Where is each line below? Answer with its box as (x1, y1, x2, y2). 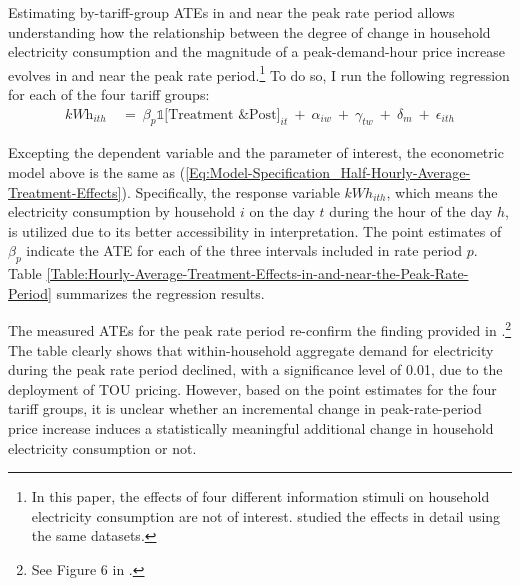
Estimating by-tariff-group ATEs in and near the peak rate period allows (8, 2, 455, 22)
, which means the (386, 181, 498, 202)
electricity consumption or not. (8, 437, 197, 458)
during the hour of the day (329, 201, 493, 222)
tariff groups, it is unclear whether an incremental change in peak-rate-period (8, 398, 482, 419)
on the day (249, 201, 315, 222)
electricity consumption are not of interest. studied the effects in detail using (31, 505, 501, 526)
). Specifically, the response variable (121, 181, 340, 202)
